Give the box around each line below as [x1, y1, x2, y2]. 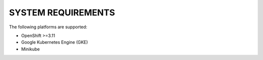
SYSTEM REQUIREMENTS [9, 7, 115, 18]
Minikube [21, 46, 40, 52]
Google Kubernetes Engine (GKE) [21, 39, 88, 45]
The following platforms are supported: [9, 24, 88, 30]
